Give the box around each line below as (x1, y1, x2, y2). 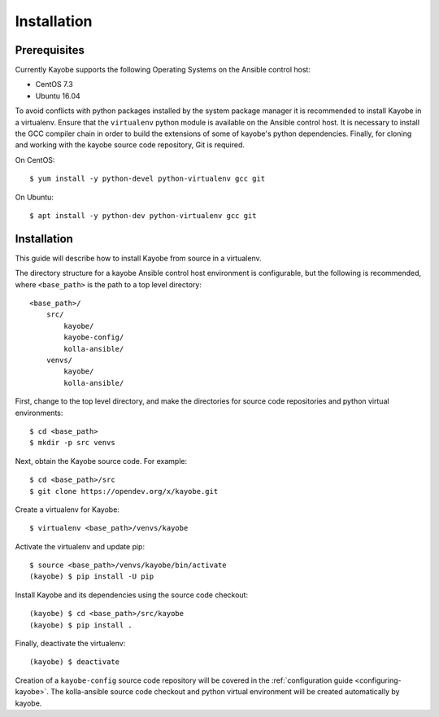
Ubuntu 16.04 (35, 90, 80, 101)
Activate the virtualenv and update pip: (15, 541, 146, 551)
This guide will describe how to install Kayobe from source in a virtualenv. (15, 253, 262, 263)
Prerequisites (15, 43, 85, 57)
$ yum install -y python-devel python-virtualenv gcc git (29, 174, 266, 183)
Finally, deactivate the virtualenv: (15, 639, 126, 649)
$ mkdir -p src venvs (29, 438, 115, 448)
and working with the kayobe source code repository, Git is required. (15, 140, 246, 150)
